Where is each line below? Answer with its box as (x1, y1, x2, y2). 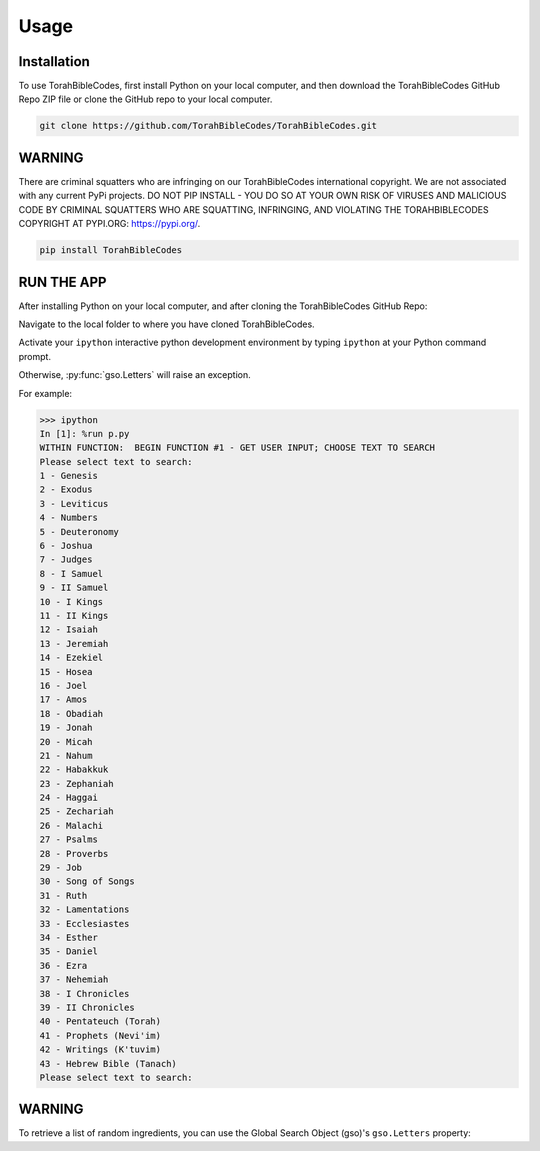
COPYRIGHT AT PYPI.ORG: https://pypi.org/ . (18, 218, 201, 230)
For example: (18, 387, 73, 399)
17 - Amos (39, 694, 88, 705)
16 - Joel (39, 680, 88, 691)
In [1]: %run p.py (39, 428, 130, 439)
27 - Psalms (39, 834, 99, 845)
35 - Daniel (39, 946, 99, 957)
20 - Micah (39, 736, 93, 747)
